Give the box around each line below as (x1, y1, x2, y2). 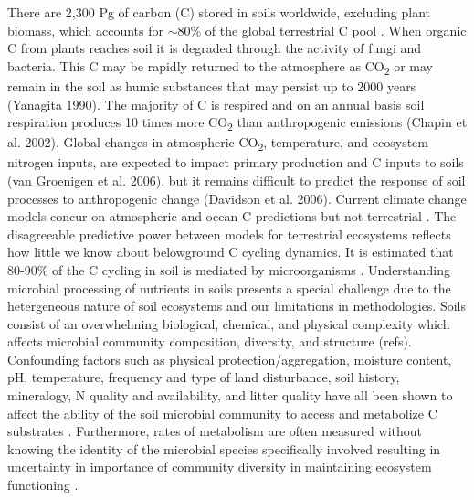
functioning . (7, 475, 79, 495)
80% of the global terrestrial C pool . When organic (177, 20, 467, 39)
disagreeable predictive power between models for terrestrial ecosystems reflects (7, 224, 451, 243)
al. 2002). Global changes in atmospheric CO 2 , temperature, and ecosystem (7, 133, 428, 154)
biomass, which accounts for (7, 20, 163, 39)
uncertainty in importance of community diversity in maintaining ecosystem (7, 457, 432, 476)
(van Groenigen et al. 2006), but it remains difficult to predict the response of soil (7, 170, 466, 189)
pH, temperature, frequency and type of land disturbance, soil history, (7, 367, 400, 387)
